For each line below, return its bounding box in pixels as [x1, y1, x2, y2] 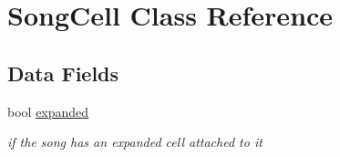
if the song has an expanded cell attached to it [7, 132, 263, 152]
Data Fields [7, 58, 119, 87]
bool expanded [7, 101, 89, 120]
